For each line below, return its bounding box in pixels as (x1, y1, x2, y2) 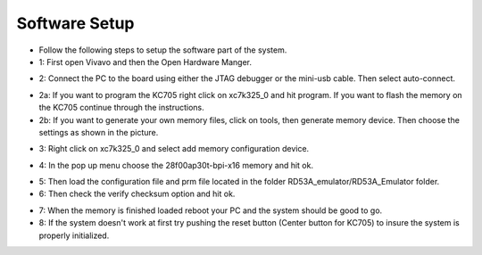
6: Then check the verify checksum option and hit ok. (38, 188, 236, 200)
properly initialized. (38, 230, 110, 241)
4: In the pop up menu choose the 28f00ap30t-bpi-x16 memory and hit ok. (38, 160, 314, 170)
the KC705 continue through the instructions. (38, 103, 204, 113)
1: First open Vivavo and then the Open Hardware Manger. (38, 56, 253, 67)
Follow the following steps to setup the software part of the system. (38, 45, 287, 55)
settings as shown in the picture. (38, 127, 159, 137)
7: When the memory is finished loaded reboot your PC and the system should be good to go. (38, 205, 383, 216)
